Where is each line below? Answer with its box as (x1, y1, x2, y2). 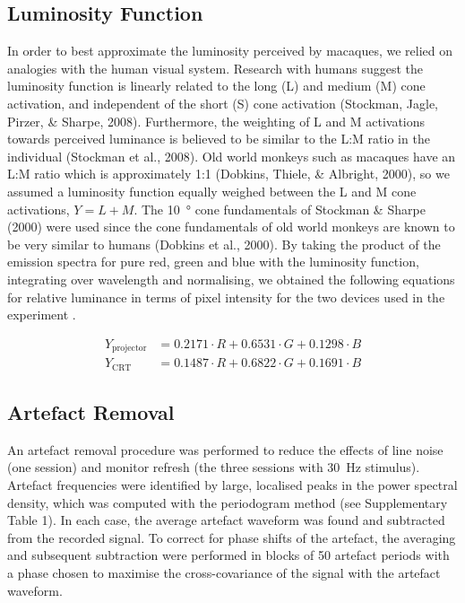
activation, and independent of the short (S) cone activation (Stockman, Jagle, (7, 93, 439, 112)
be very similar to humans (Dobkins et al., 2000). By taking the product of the (7, 234, 441, 253)
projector (112, 344, 147, 354)
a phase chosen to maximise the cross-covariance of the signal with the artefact (7, 564, 441, 582)
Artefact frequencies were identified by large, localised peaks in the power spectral (7, 476, 458, 494)
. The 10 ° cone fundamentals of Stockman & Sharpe (133, 199, 426, 218)
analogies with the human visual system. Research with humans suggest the (7, 58, 423, 77)
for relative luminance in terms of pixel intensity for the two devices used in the (7, 287, 445, 306)
